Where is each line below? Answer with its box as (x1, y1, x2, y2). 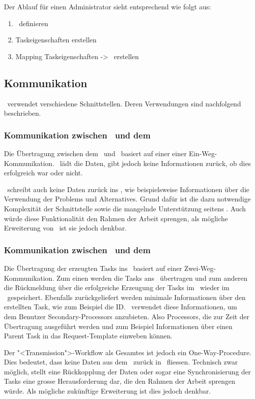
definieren (19, 18, 48, 28)
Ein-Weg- (189, 148, 217, 158)
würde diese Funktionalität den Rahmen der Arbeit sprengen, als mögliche (4, 213, 228, 223)
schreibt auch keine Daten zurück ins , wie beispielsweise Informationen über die (7, 184, 250, 194)
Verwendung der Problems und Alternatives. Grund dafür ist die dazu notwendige (4, 194, 251, 204)
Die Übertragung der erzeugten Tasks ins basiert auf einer (4, 263, 182, 273)
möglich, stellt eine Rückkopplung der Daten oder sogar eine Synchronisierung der (4, 366, 251, 376)
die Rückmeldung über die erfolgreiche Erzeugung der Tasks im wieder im (4, 282, 229, 293)
